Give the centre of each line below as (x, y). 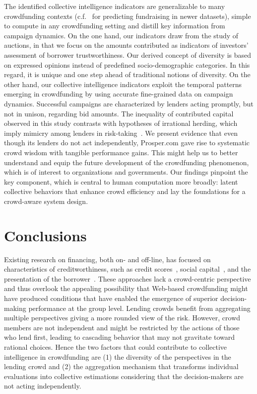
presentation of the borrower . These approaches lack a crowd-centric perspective (128, 278)
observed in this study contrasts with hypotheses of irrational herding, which (121, 123)
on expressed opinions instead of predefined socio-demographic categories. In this (127, 64)
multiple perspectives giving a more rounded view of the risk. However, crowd (122, 318)
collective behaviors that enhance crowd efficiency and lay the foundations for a (125, 191)
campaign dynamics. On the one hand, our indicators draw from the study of (121, 35)
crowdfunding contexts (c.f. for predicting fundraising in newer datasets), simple (128, 16)
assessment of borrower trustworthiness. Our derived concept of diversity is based (128, 54)
